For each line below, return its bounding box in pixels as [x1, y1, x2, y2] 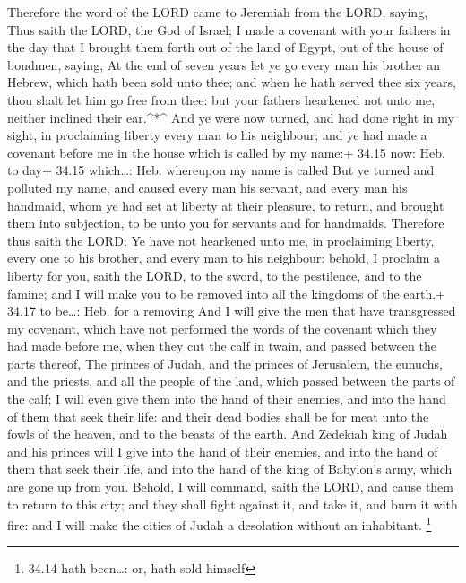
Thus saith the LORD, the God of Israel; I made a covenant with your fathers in [7, 20, 451, 39]
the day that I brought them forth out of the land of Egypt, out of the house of [7, 38, 444, 57]
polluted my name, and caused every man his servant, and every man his [7, 178, 408, 196]
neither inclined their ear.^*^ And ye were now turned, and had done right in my [7, 108, 454, 126]
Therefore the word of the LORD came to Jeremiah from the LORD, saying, [7, 3, 428, 21]
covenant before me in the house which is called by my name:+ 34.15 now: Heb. [7, 143, 445, 161]
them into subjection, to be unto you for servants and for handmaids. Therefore [7, 213, 444, 232]
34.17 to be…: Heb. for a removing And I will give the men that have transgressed [7, 301, 456, 320]
